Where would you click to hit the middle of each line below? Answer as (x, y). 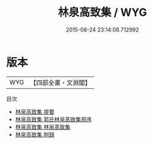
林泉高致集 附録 (35, 134)
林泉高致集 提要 (35, 111)
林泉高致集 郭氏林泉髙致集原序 (53, 119)
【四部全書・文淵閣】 (61, 83)
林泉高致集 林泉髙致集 (43, 127)
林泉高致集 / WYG (102, 12)
